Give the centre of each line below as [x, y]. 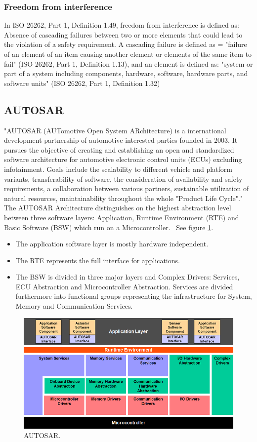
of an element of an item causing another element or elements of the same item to [128, 54]
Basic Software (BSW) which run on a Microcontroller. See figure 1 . [109, 227]
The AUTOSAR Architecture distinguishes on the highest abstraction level [118, 208]
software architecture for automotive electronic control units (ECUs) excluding [123, 159]
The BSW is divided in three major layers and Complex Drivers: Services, [128, 277]
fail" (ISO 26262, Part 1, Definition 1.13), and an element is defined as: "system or [128, 63]
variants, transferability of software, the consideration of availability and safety [123, 179]
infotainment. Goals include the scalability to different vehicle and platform [118, 169]
